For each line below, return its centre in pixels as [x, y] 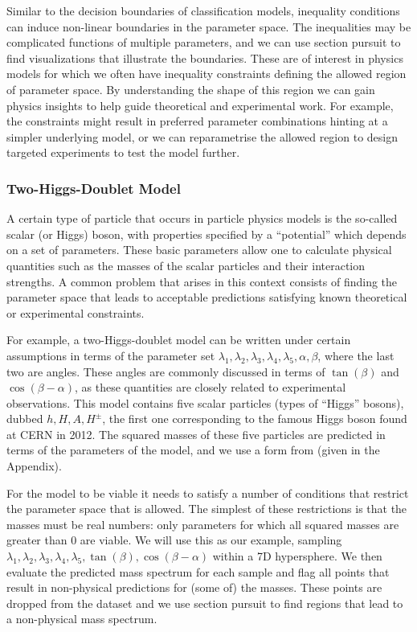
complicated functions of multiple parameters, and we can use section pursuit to [204, 42]
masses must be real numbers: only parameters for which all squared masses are [203, 524]
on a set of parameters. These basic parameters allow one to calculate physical [199, 250]
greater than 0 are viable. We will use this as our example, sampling [174, 540]
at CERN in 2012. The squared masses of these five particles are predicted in [196, 434]
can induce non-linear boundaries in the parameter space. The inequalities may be [209, 26]
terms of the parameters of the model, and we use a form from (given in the [193, 450]
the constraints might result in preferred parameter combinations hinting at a [197, 121]
